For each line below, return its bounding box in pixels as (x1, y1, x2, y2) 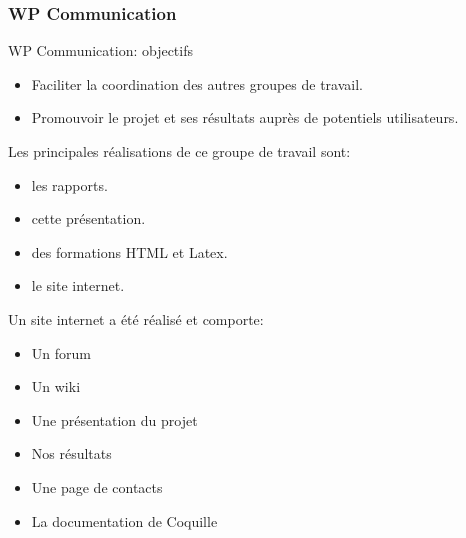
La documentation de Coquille (31, 510, 218, 531)
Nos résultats (31, 443, 112, 464)
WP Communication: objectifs (8, 40, 194, 61)
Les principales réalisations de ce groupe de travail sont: (8, 141, 351, 161)
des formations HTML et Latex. (31, 241, 228, 262)
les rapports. (31, 174, 108, 195)
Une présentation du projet (31, 409, 198, 430)
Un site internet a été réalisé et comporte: (8, 308, 264, 329)
